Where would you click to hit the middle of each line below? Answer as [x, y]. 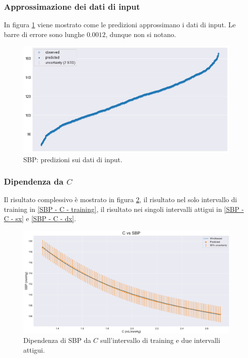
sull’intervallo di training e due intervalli [160, 340]
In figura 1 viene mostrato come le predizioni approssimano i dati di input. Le [120, 25]
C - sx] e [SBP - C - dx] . [40, 218]
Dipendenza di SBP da [57, 340]
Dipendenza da [34, 181]
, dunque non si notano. [141, 34]
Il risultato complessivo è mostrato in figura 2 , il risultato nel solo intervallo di [121, 199]
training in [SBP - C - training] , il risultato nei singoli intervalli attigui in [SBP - [124, 209]
